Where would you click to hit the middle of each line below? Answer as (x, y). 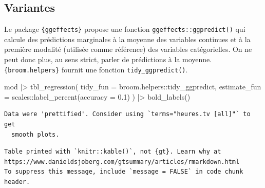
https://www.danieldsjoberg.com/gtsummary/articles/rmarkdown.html (122, 162)
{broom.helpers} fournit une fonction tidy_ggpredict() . (96, 69)
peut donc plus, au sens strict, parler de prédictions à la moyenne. (108, 59)
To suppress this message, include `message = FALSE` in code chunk (124, 172)
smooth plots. (35, 134)
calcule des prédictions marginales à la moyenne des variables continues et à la (127, 39)
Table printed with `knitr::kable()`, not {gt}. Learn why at (113, 152)
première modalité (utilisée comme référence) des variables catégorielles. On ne (128, 49)
